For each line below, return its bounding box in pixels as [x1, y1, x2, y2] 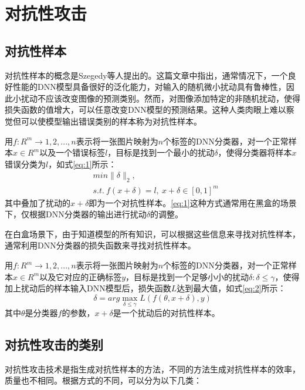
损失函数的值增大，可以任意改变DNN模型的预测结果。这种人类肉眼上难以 [5, 103, 286, 116]
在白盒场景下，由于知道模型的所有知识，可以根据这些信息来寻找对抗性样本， [5, 227, 300, 240]
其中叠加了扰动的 [5, 196, 70, 209]
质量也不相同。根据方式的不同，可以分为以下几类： [5, 374, 202, 386]
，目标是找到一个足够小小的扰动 [126, 270, 249, 283]
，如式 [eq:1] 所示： [48, 157, 117, 170]
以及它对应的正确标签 [39, 270, 122, 283]
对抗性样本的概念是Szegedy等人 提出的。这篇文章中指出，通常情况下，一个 [5, 69, 288, 81]
